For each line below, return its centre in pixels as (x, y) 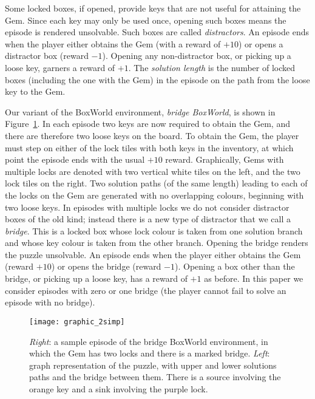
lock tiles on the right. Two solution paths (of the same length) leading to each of (156, 183)
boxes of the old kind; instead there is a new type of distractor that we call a (148, 219)
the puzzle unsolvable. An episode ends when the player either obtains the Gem (153, 254)
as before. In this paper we (254, 278)
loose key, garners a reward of (60, 67)
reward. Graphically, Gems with (225, 159)
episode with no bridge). (50, 302)
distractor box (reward (47, 56)
